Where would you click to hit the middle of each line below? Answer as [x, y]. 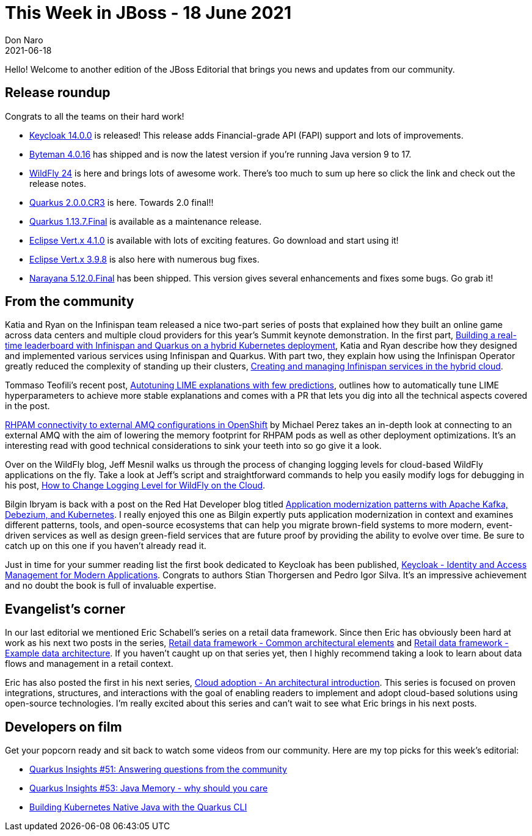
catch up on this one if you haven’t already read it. [106, 546]
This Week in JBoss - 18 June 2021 [148, 13]
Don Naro [24, 40]
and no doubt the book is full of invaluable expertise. [111, 586]
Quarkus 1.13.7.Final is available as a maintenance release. [146, 221]
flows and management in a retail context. [89, 664]
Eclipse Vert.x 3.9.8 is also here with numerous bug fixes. [144, 259]
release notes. [58, 183]
